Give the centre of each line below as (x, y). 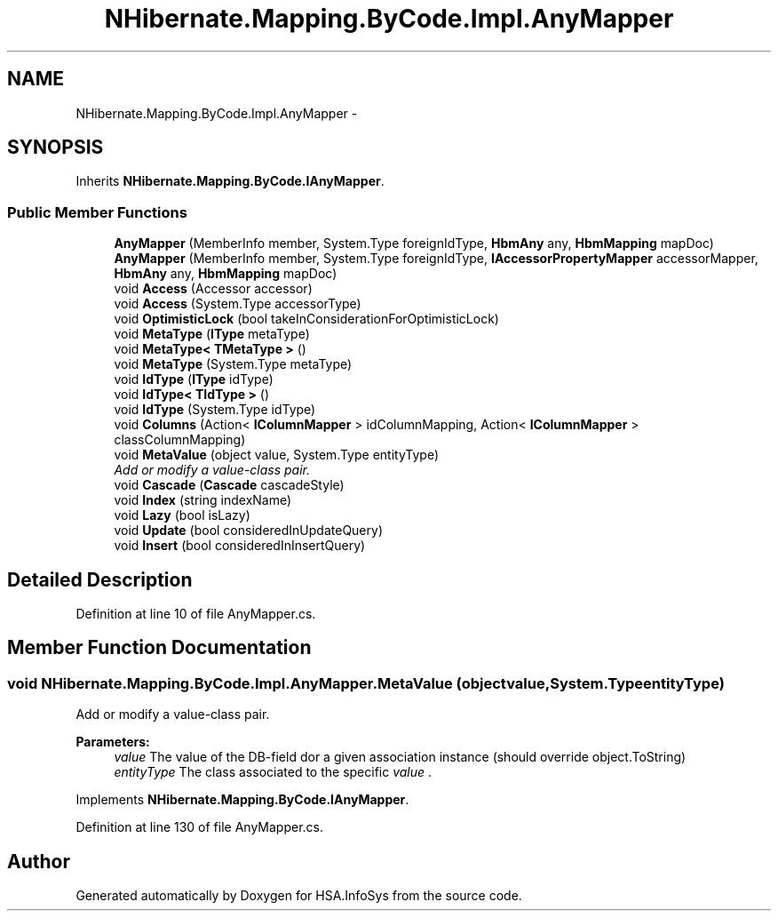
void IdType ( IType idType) (194, 379)
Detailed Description (100, 579)
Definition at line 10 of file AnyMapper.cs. (196, 614)
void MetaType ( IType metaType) (212, 334)
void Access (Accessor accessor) (213, 289)
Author (39, 861)
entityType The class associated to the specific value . (273, 772)
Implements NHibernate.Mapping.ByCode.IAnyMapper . (242, 800)
